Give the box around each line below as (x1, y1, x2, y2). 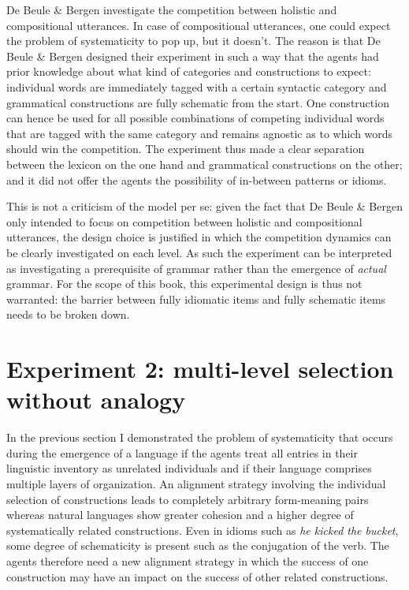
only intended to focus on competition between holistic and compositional (6, 213, 363, 230)
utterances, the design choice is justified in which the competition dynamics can (6, 229, 392, 245)
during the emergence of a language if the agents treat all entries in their (6, 444, 358, 461)
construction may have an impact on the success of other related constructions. (6, 568, 389, 584)
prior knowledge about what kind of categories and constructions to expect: (6, 63, 371, 80)
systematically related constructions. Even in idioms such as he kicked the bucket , (6, 521, 399, 538)
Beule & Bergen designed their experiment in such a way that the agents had (6, 47, 379, 64)
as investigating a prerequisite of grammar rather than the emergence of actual (6, 260, 386, 276)
